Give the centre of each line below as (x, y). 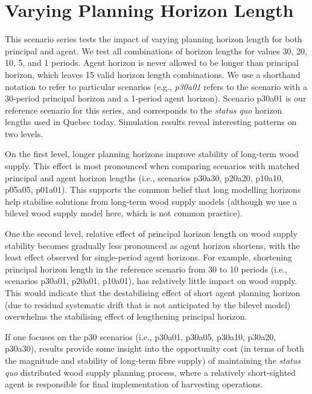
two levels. (24, 133)
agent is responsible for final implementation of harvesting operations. (134, 384)
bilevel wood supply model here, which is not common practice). (124, 213)
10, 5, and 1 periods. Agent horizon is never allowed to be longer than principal (152, 63)
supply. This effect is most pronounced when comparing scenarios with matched (152, 166)
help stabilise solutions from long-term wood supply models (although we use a (151, 201)
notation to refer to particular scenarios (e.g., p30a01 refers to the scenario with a (156, 86)
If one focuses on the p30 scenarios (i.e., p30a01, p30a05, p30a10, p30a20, (141, 336)
